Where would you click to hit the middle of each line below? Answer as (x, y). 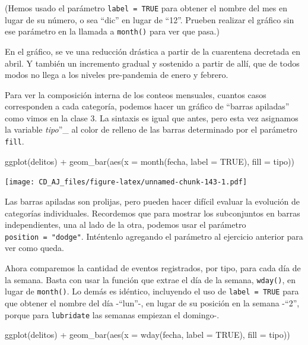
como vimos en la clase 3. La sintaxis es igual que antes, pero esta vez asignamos (152, 117)
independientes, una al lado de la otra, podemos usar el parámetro (126, 225)
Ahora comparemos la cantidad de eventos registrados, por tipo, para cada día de (153, 268)
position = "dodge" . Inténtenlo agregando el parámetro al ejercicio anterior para (154, 236)
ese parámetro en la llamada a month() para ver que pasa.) (112, 31)
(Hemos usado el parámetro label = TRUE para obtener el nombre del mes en (146, 8)
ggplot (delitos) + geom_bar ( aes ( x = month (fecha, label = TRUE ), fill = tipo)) (150, 161)
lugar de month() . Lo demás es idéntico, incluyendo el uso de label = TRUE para (152, 291)
